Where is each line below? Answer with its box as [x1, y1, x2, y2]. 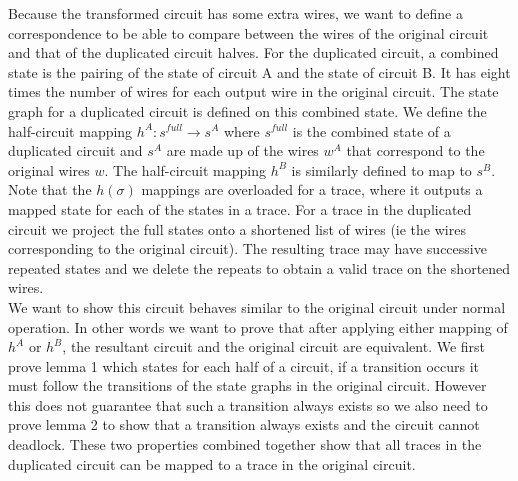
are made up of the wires [166, 140, 319, 161]
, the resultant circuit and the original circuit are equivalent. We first [62, 336, 486, 357]
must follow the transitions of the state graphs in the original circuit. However [8, 375, 487, 396]
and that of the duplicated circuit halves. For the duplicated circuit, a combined [8, 42, 499, 63]
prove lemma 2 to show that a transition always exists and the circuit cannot [8, 414, 480, 435]
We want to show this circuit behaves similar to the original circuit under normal [8, 296, 506, 317]
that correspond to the [346, 140, 485, 161]
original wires [8, 159, 90, 180]
